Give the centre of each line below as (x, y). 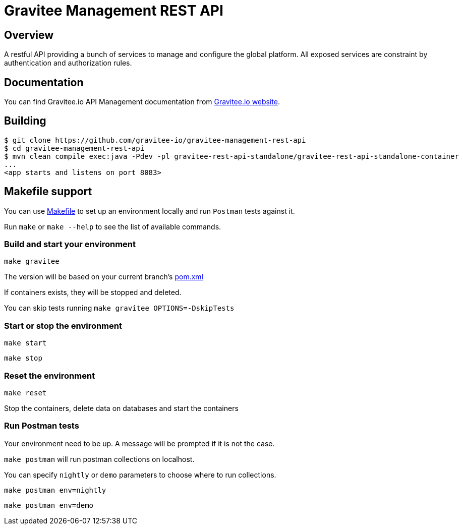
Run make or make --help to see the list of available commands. (113, 226)
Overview (29, 35)
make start (25, 343)
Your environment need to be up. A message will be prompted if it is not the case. (139, 443)
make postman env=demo (49, 505)
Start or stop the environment (63, 326)
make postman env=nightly (55, 490)
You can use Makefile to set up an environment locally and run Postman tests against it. (150, 211)
